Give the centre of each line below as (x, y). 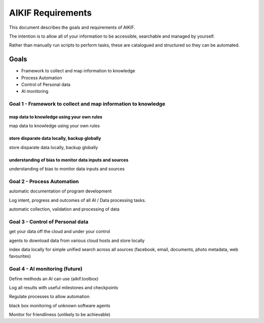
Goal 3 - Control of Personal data (49, 221)
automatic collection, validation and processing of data (64, 209)
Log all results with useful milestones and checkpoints (64, 287)
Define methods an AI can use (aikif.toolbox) (54, 279)
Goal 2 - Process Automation (44, 181)
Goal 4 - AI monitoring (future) (46, 269)
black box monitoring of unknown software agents (60, 305)
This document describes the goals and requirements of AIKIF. (72, 27)
